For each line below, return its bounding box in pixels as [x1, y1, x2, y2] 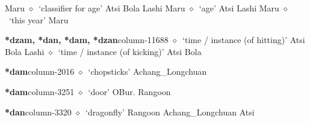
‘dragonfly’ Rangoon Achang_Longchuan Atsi [85, 105, 255, 118]
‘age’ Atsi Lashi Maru [199, 2, 279, 14]
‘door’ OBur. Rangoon [88, 85, 171, 97]
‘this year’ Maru [8, 13, 69, 26]
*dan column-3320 [5, 105, 72, 118]
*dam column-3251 [5, 85, 75, 97]
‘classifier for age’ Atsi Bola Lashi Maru [39, 2, 185, 14]
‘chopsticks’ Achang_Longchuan [88, 65, 207, 78]
